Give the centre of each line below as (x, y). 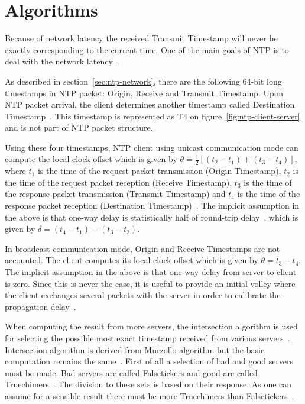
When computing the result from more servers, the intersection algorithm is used (151, 326)
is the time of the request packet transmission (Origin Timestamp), (159, 171)
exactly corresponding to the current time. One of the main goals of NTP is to (147, 49)
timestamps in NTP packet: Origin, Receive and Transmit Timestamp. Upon (144, 93)
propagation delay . (40, 306)
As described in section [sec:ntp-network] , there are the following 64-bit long (143, 81)
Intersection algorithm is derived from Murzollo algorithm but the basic (135, 349)
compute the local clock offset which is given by (91, 159)
